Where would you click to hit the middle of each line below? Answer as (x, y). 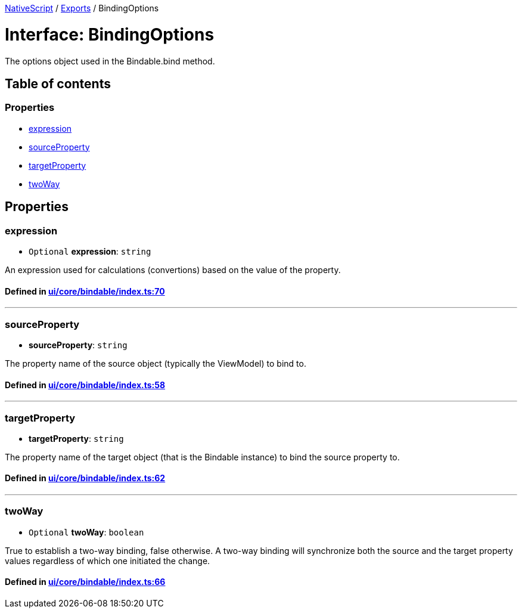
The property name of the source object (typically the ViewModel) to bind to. (156, 363)
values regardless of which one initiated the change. (108, 561)
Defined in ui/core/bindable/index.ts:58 (85, 385)
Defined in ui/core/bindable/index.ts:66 (85, 582)
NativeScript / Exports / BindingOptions (82, 8)
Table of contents (58, 83)
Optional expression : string (90, 251)
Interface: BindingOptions (110, 34)
